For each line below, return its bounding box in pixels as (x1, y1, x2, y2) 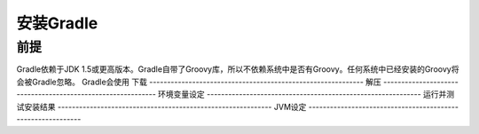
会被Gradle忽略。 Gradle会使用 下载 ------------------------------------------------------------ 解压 (16, 76, 381, 87)
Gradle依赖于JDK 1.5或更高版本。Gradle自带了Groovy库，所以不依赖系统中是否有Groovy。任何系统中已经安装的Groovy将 (16, 64, 459, 75)
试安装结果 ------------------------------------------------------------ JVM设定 (16, 101, 307, 112)
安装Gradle (16, 13, 98, 33)
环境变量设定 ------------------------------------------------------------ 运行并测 (158, 89, 455, 99)
